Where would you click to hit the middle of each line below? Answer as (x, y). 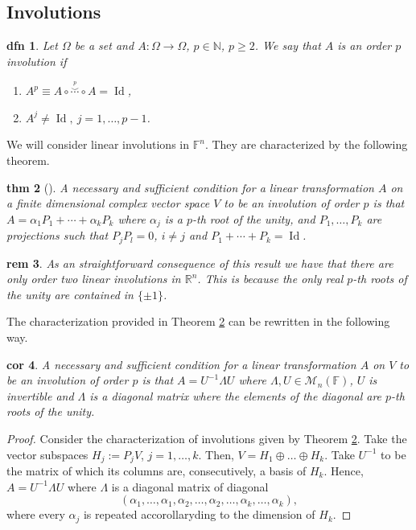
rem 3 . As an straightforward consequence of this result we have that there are (200, 263)
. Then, (216, 454)
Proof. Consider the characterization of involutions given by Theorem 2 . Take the (207, 438)
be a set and (104, 45)
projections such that (58, 235)
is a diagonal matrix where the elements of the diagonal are (236, 395)
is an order (365, 45)
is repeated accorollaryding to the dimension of (199, 514)
